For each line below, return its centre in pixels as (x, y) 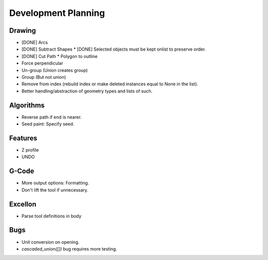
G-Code (22, 171)
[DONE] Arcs (35, 43)
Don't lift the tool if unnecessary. (55, 190)
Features (23, 138)
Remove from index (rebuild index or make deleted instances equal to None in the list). (110, 84)
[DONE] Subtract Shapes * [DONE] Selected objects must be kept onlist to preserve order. (114, 49)
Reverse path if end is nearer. (52, 117)
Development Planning (57, 13)
